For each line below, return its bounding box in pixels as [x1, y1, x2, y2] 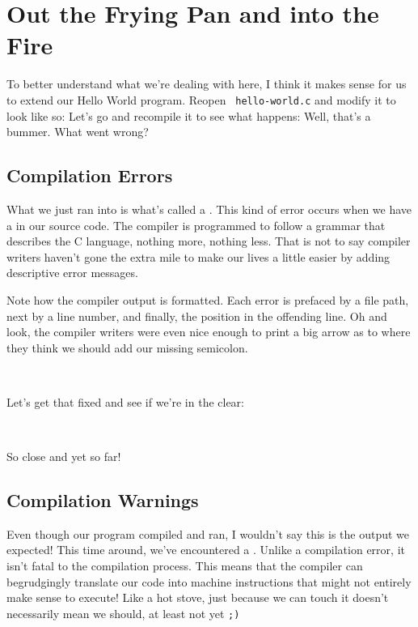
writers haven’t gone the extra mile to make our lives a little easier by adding [6, 248, 391, 265]
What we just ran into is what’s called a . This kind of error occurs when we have [6, 200, 412, 217]
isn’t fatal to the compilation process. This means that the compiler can [6, 557, 363, 574]
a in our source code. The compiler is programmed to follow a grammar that [6, 216, 386, 233]
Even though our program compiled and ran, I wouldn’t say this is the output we [6, 525, 410, 542]
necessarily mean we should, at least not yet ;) [6, 604, 240, 621]
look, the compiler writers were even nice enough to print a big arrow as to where [6, 323, 411, 340]
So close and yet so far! [6, 448, 121, 465]
